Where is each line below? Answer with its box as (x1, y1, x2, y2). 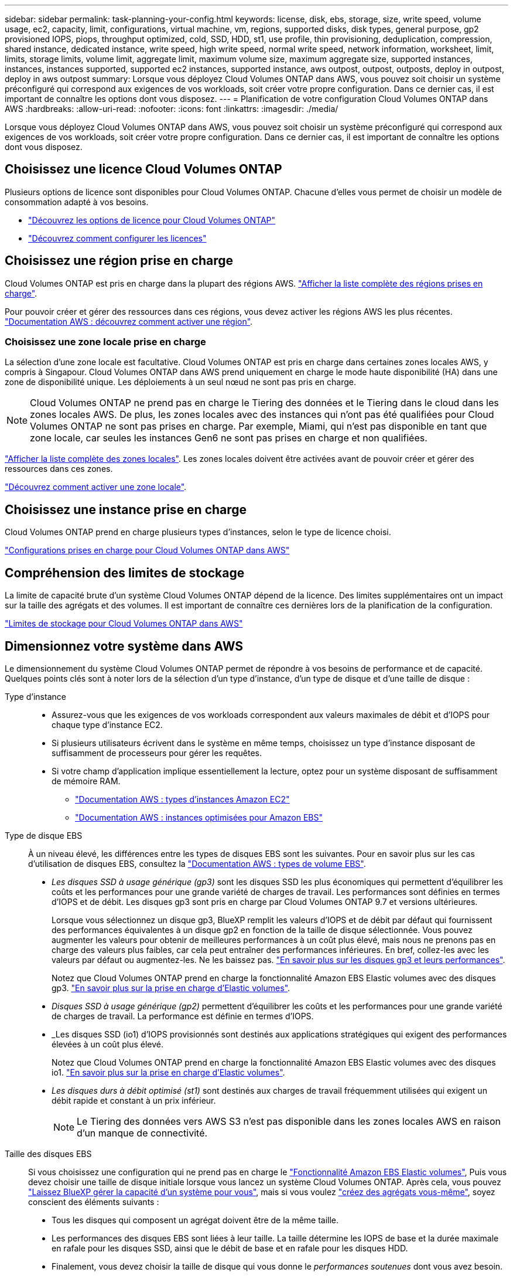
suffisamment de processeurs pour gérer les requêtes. (52, 747, 262, 758)
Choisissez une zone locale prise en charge (5, 336, 206, 348)
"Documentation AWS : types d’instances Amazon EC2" (75, 794, 290, 804)
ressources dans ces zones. (5, 464, 113, 474)
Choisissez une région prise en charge (5, 253, 234, 268)
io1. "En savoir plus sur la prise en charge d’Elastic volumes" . (52, 1067, 285, 1077)
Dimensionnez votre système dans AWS (5, 638, 244, 654)
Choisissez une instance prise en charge (5, 502, 247, 517)
